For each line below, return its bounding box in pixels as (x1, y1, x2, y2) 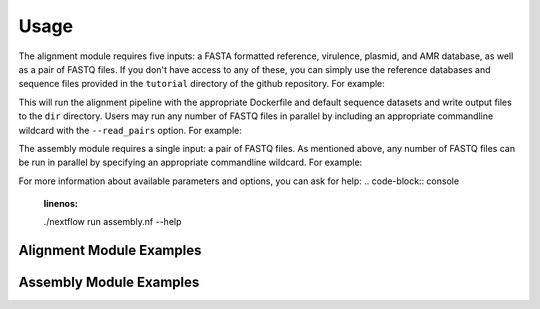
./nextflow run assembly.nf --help (43, 216, 182, 228)
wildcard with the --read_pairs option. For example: (18, 124, 242, 136)
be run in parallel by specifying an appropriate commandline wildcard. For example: (18, 156, 363, 169)
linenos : (43, 198, 79, 210)
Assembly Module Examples (18, 274, 200, 291)
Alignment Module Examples (18, 242, 202, 259)
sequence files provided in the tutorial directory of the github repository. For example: (18, 78, 385, 90)
